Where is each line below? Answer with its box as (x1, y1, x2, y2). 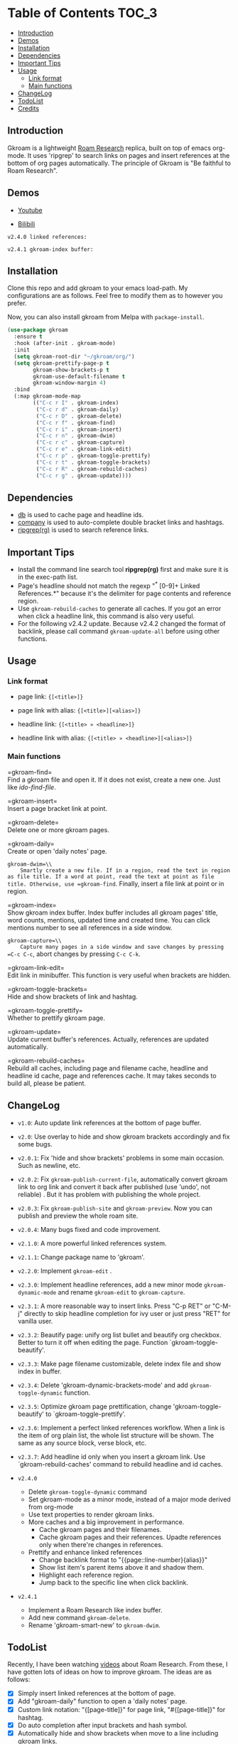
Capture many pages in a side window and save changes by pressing (20, 943, 224, 950)
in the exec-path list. (17, 573, 78, 581)
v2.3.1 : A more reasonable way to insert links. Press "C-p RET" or (17, 1302, 211, 1310)
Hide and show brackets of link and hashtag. (7, 992, 139, 1001)
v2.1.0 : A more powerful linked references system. (17, 1239, 167, 1248)
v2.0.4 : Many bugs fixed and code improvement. (17, 1225, 161, 1233)
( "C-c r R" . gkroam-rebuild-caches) (36, 465, 148, 472)
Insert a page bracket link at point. (7, 804, 108, 812)
